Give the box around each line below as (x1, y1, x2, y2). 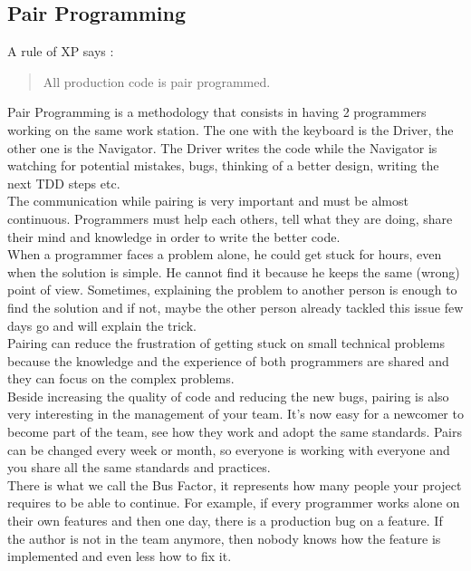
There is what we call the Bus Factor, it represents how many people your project (7, 475, 462, 494)
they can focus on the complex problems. (7, 369, 235, 388)
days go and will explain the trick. (7, 315, 197, 334)
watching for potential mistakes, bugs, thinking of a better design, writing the (7, 156, 439, 175)
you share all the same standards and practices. (7, 458, 271, 477)
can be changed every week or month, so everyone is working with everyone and (7, 440, 450, 459)
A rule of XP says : (7, 42, 114, 61)
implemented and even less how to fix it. (7, 547, 232, 566)
